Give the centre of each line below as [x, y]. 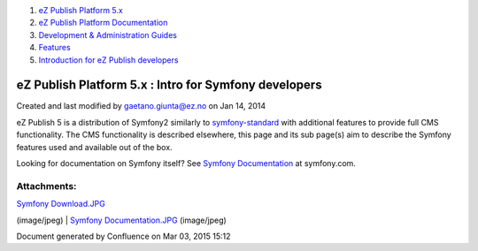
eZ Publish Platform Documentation [103, 23]
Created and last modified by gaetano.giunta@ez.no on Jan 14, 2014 [141, 106]
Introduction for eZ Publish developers [108, 60]
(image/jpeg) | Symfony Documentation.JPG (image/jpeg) [122, 220]
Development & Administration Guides [108, 34]
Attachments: [46, 186]
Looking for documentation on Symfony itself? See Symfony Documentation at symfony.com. [186, 164]
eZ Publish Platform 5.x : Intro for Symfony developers [169, 85]
